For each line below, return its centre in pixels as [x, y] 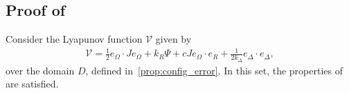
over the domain [40, 70]
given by [173, 39]
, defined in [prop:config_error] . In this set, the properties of [214, 70]
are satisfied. [32, 84]
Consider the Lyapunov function [74, 39]
